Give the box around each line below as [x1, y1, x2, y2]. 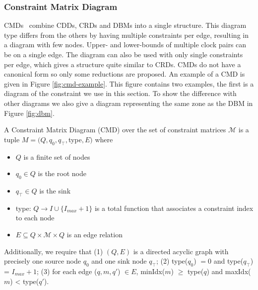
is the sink [39, 185, 71, 195]
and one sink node [91, 256, 147, 266]
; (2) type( [156, 256, 188, 266]
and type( [213, 256, 244, 266]
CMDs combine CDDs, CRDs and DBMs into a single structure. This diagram [4, 20, 247, 30]
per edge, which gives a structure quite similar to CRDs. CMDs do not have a [4, 59, 241, 69]
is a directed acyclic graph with [133, 246, 229, 256]
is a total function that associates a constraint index [94, 202, 254, 213]
